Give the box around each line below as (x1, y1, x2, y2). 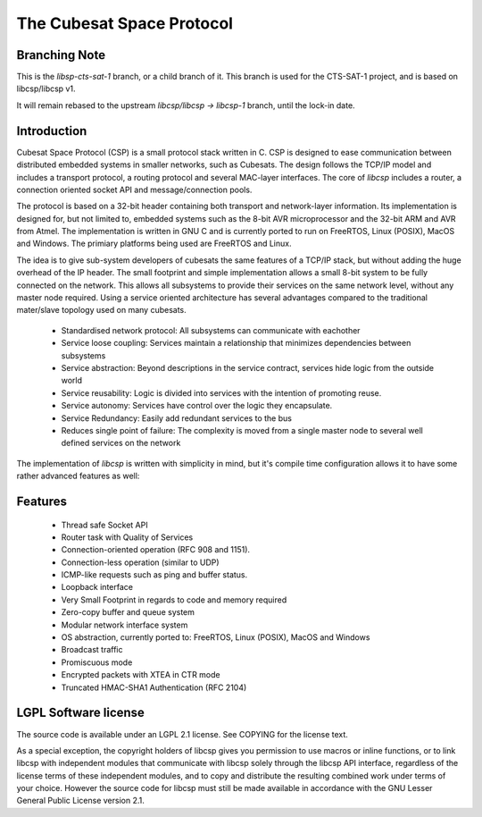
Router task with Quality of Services (61, 532, 194, 543)
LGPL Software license (16, 705, 145, 720)
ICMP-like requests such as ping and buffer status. (61, 569, 248, 580)
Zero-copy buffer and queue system (61, 607, 195, 618)
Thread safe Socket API (61, 519, 148, 530)
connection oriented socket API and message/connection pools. (16, 184, 253, 195)
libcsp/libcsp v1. (16, 83, 76, 94)
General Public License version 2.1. (16, 796, 145, 806)
